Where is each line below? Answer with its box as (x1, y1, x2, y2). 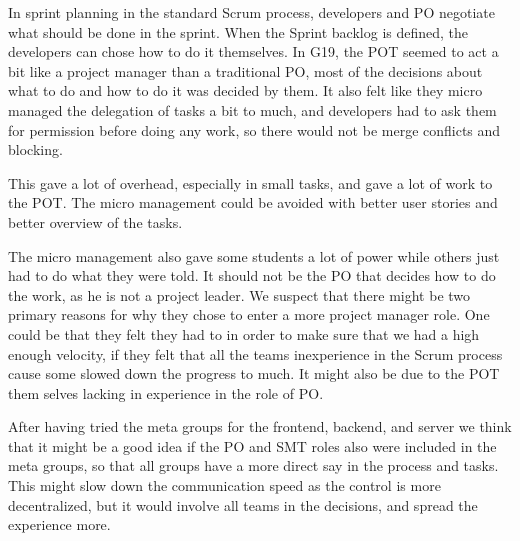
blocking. (8, 139, 63, 160)
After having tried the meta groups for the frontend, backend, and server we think (8, 416, 512, 437)
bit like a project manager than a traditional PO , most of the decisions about (8, 60, 483, 81)
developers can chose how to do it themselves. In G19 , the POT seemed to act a (8, 41, 499, 62)
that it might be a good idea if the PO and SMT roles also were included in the (8, 435, 497, 456)
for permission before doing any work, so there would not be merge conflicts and (8, 119, 501, 140)
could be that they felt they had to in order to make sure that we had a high (8, 323, 480, 344)
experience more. (8, 514, 111, 535)
